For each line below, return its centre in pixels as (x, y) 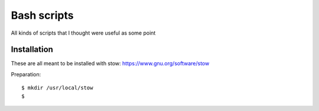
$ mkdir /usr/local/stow (57, 88)
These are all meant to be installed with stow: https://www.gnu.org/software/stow (110, 63)
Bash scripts (42, 15)
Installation (32, 50)
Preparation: (26, 74)
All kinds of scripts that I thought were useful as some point (83, 33)
